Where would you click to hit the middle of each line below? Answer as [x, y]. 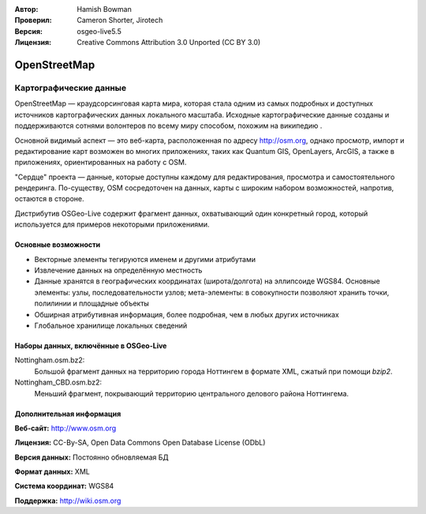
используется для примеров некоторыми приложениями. [112, 224]
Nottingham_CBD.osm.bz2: [58, 382]
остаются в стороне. [49, 199]
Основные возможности [58, 245]
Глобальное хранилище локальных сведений [111, 325]
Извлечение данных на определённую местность [118, 270]
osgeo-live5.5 [99, 31]
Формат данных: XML [52, 472]
